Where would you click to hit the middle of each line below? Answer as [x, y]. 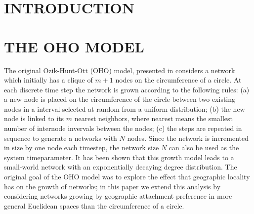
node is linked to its [34, 118]
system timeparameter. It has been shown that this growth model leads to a [119, 157]
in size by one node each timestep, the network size [82, 148]
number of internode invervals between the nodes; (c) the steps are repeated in [123, 128]
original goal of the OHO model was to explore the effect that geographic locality [127, 177]
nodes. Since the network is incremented [188, 138]
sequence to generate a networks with [61, 138]
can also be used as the [204, 148]
